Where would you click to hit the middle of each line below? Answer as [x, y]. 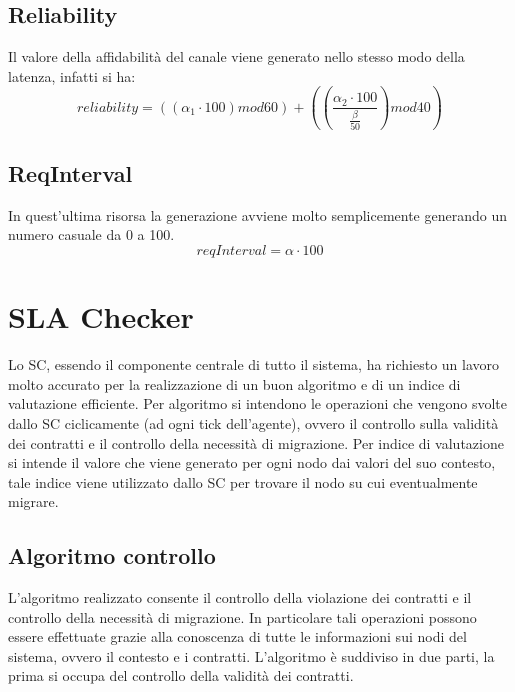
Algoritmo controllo [112, 555]
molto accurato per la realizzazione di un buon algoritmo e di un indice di [234, 383]
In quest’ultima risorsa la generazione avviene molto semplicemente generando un [257, 214]
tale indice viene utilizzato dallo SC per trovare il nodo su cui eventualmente [243, 481]
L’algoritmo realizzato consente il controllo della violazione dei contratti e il [240, 597]
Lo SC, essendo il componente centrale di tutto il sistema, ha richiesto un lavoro [254, 364]
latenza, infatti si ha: [72, 75]
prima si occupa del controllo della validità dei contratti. [181, 675]
